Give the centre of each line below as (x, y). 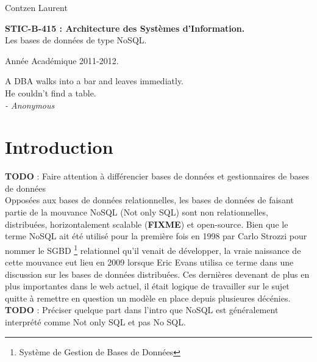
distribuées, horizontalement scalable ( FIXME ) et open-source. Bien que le (147, 224)
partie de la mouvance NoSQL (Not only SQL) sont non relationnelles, (137, 212)
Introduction (59, 147)
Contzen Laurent (36, 7)
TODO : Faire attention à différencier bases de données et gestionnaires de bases (157, 176)
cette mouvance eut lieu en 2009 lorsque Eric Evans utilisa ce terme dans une (149, 262)
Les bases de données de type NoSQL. (76, 40)
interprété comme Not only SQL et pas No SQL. (95, 322)
